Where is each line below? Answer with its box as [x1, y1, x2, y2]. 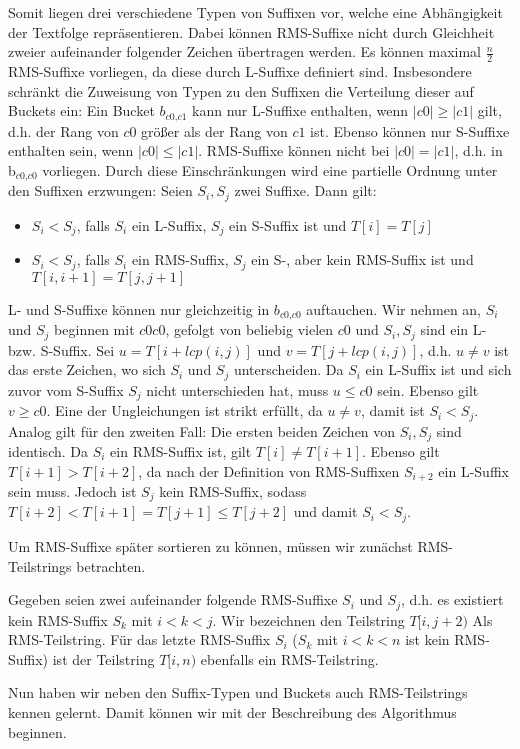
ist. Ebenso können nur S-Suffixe [310, 120, 510, 141]
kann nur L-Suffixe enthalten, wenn [192, 100, 409, 121]
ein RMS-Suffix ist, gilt [110, 440, 252, 461]
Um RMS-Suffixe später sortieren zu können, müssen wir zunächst [8, 535, 413, 556]
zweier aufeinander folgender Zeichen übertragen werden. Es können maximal [8, 41, 482, 62]
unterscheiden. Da [233, 359, 344, 380]
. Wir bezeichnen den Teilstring [212, 609, 405, 630]
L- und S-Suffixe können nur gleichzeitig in [8, 298, 270, 319]
